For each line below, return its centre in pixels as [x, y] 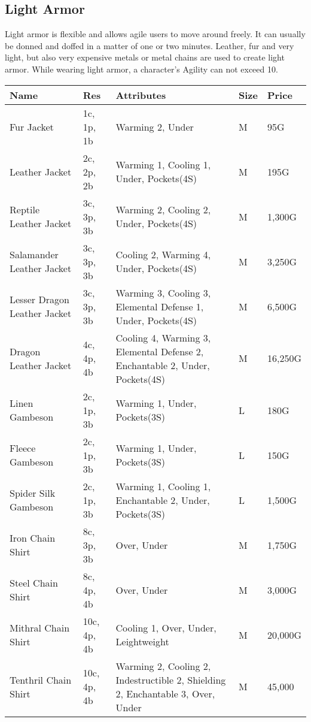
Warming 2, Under [155, 126]
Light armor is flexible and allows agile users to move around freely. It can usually [155, 34]
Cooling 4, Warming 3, [163, 337]
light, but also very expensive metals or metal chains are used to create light [145, 57]
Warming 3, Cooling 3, [163, 292]
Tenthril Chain [41, 679]
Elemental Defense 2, [160, 351]
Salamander [34, 255]
